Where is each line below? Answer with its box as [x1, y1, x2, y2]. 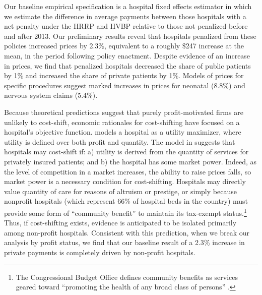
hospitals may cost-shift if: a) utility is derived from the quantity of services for [4, 146, 249, 157]
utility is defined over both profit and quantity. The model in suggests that [4, 136, 235, 147]
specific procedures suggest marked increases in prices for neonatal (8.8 [4, 80, 223, 90]
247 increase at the [185, 40, 244, 51]
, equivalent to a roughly [104, 40, 180, 51]
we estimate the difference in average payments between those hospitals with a [4, 11, 246, 21]
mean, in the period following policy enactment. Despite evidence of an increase [4, 50, 250, 61]
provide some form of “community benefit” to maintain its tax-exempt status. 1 [4, 206, 247, 218]
